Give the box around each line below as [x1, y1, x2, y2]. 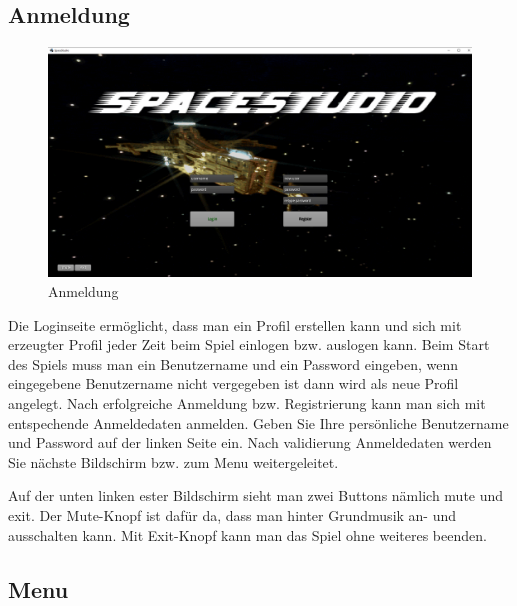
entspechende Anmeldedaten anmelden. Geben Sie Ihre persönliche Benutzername [8, 412, 509, 433]
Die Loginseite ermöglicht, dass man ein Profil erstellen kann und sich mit [8, 314, 462, 335]
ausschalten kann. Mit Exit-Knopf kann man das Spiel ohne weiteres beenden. [8, 524, 487, 545]
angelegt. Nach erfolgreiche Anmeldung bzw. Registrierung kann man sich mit [8, 392, 486, 413]
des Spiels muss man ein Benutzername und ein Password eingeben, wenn [8, 353, 459, 374]
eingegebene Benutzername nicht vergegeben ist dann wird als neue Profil [8, 373, 459, 394]
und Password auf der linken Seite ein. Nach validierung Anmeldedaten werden [8, 432, 492, 453]
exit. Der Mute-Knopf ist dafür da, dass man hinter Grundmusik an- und [8, 504, 457, 525]
